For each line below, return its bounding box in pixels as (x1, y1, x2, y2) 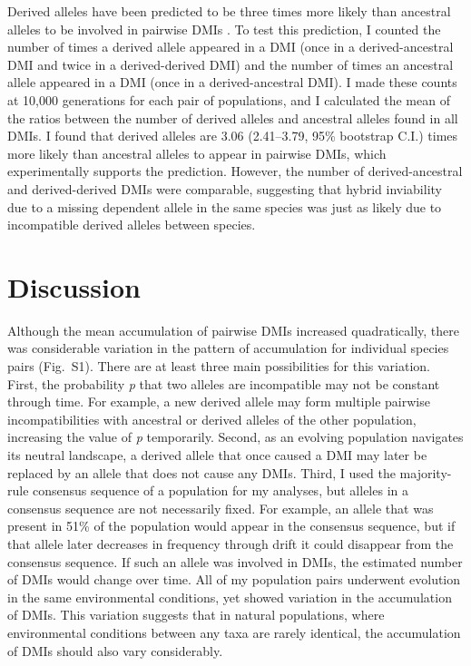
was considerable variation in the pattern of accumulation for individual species (7, 338, 449, 357)
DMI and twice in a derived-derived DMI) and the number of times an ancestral (7, 54, 454, 73)
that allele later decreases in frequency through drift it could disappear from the (7, 534, 454, 553)
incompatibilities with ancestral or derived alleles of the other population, (7, 409, 417, 428)
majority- (399, 463, 452, 482)
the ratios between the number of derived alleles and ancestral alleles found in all (7, 108, 458, 127)
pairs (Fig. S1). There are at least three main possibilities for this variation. (7, 357, 431, 376)
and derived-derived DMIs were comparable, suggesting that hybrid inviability (7, 179, 442, 198)
